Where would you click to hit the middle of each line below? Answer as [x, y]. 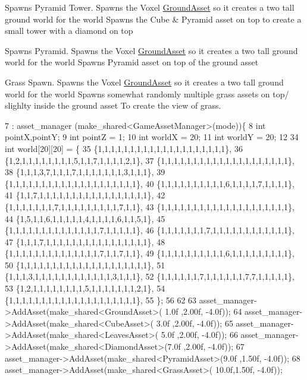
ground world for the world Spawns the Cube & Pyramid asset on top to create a [153, 19]
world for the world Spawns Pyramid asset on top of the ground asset [132, 62]
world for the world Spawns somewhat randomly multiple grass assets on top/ [147, 94]
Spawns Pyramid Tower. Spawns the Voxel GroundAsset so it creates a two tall [150, 7]
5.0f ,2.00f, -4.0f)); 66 [199, 335]
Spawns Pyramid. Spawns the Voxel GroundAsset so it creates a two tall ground [151, 50]
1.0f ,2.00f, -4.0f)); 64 [203, 311]
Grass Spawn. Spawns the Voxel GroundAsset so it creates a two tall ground [144, 82]
